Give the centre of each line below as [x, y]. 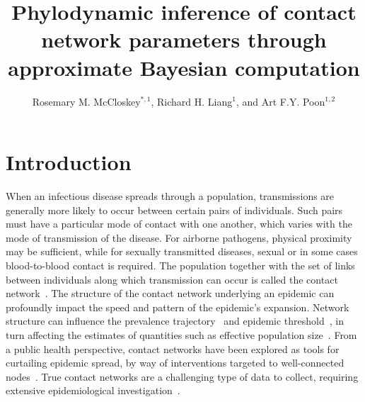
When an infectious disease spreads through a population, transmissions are [170, 196]
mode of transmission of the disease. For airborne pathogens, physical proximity [179, 237]
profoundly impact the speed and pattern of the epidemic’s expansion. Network [178, 307]
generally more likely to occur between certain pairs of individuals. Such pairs [174, 210]
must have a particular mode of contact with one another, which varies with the [179, 224]
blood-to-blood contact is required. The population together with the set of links [180, 265]
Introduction [69, 162]
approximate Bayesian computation [184, 67]
